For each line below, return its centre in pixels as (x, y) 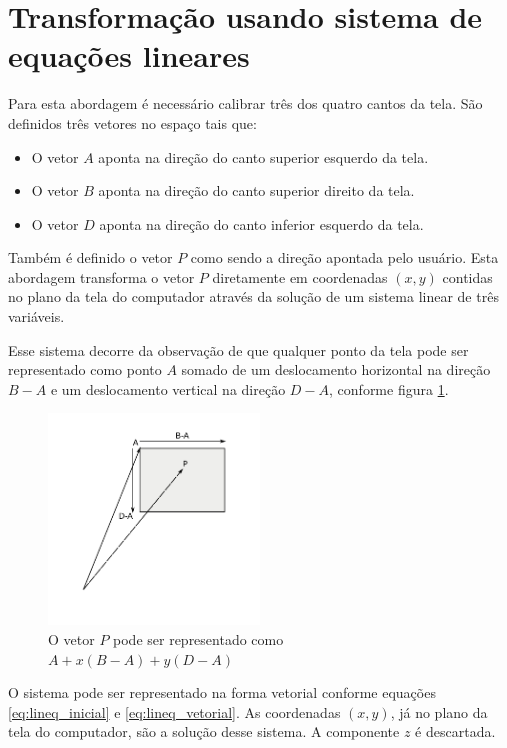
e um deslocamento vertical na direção (168, 388)
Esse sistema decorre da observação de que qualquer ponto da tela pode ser (238, 349)
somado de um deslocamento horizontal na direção (336, 369)
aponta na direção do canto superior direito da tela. (256, 190)
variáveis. (36, 316)
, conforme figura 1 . (389, 388)
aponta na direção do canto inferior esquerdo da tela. (261, 223)
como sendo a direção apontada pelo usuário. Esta (344, 257)
